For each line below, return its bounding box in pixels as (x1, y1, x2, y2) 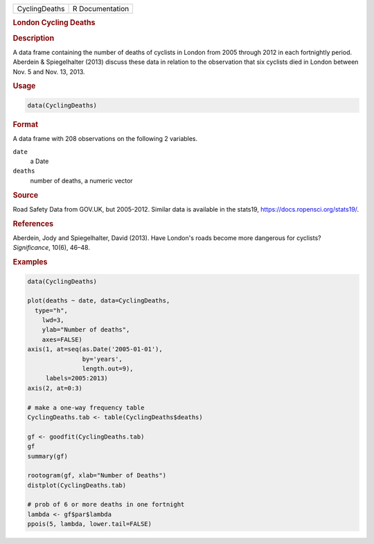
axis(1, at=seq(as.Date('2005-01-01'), (27, 346, 163, 353)
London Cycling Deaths (12, 18, 96, 28)
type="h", (35, 306, 69, 314)
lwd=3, (42, 316, 64, 324)
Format (12, 119, 38, 129)
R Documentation (72, 4, 130, 13)
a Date (30, 157, 49, 165)
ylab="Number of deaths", (42, 326, 130, 334)
